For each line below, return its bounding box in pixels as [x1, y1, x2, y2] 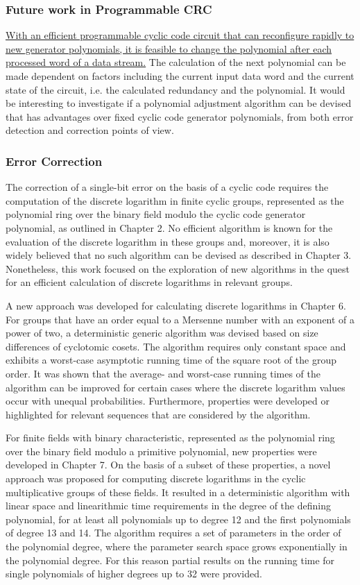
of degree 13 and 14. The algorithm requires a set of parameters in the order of [6, 525, 341, 540]
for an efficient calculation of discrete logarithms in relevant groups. [6, 275, 293, 289]
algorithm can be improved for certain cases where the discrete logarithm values [6, 380, 345, 394]
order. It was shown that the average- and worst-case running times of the [6, 366, 320, 380]
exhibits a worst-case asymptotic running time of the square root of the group [6, 353, 336, 367]
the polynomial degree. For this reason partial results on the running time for [6, 552, 335, 567]
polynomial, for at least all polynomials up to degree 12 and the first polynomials [6, 511, 351, 526]
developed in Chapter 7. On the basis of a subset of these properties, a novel [6, 457, 331, 472]
